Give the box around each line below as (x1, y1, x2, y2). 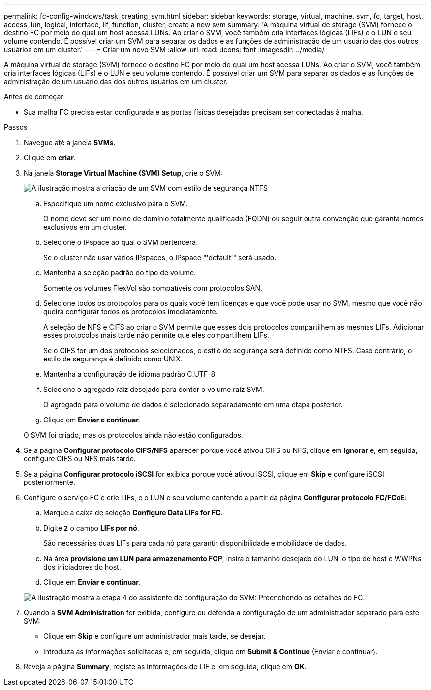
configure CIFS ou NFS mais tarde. (24, 454, 136, 463)
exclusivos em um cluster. (43, 223, 127, 231)
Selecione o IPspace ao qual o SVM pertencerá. (43, 238, 198, 246)
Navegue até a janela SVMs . (24, 138, 116, 147)
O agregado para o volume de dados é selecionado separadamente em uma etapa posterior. (43, 400, 343, 409)
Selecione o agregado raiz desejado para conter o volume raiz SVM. (43, 385, 264, 393)
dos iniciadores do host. (43, 563, 121, 571)
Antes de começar (4, 92, 63, 101)
